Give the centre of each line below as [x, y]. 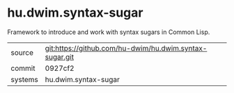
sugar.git [60, 57]
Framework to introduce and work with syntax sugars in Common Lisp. [109, 32]
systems [24, 79]
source [22, 52]
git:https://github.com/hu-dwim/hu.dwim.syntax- [126, 48]
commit [23, 68]
